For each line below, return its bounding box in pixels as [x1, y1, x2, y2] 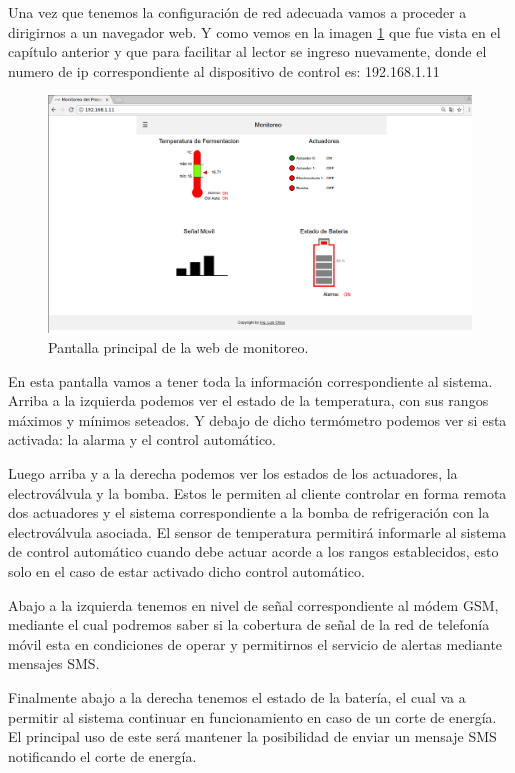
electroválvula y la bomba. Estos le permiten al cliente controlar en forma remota [8, 482, 507, 503]
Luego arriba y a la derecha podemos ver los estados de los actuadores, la [8, 463, 458, 484]
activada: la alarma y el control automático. [8, 429, 277, 450]
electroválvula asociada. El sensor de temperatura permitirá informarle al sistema [8, 521, 507, 542]
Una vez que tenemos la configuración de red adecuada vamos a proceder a [8, 2, 467, 22]
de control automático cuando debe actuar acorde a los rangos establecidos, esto [8, 541, 499, 562]
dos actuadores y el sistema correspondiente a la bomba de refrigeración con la [8, 502, 490, 523]
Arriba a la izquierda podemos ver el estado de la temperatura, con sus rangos [8, 390, 489, 411]
